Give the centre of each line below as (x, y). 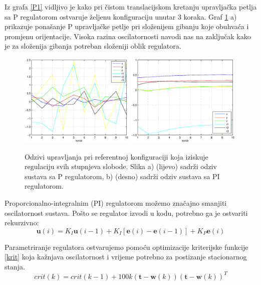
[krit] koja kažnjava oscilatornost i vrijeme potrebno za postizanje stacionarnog (126, 257)
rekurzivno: (22, 223)
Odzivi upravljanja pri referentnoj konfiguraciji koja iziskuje (116, 156)
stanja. (15, 266)
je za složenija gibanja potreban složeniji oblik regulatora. (93, 46)
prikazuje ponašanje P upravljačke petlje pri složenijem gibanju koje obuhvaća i (127, 26)
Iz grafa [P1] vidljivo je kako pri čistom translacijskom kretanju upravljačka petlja (131, 7)
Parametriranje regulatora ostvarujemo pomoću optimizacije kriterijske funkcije (126, 247)
